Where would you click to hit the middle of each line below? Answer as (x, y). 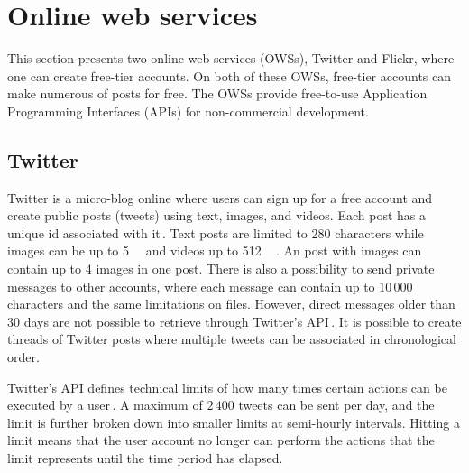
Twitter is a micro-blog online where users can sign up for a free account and (220, 197)
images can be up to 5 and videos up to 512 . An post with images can (215, 250)
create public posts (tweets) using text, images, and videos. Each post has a (216, 215)
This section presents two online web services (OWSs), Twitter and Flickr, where (231, 58)
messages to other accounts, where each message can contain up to (191, 286)
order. (23, 357)
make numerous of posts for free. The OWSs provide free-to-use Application (217, 93)
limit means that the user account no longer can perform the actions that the (221, 440)
